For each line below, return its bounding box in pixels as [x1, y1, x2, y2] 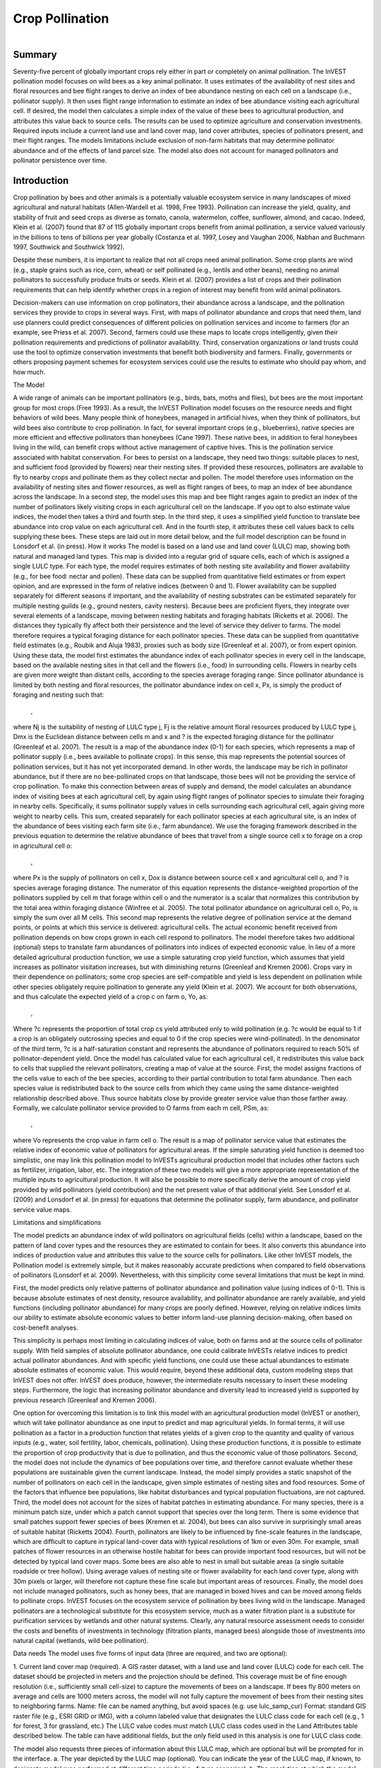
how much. [13, 368, 46, 376]
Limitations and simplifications [13, 1218, 102, 1226]
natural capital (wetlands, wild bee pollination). [13, 1636, 149, 1644]
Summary [13, 48, 57, 60]
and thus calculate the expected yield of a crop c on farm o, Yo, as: [13, 992, 208, 1001]
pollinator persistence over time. [13, 156, 107, 165]
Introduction [13, 174, 69, 187]
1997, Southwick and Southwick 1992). [13, 243, 125, 251]
